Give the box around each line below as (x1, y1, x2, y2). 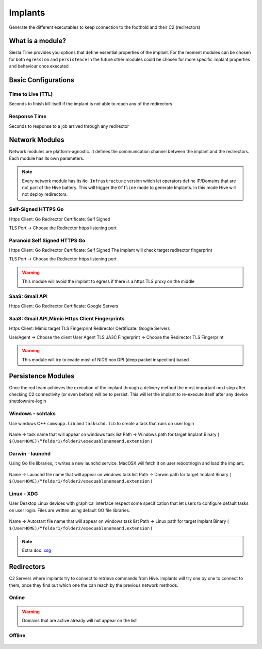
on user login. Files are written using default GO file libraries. (9, 507, 131, 513)
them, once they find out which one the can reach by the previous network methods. (9, 582, 179, 588)
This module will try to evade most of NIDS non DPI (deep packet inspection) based (22, 357, 189, 362)
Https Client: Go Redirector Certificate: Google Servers (9, 303, 118, 309)
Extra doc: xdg (22, 547, 51, 553)
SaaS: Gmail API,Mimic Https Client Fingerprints (9, 315, 125, 322)
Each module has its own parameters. (9, 155, 84, 161)
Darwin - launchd (9, 450, 51, 457)
